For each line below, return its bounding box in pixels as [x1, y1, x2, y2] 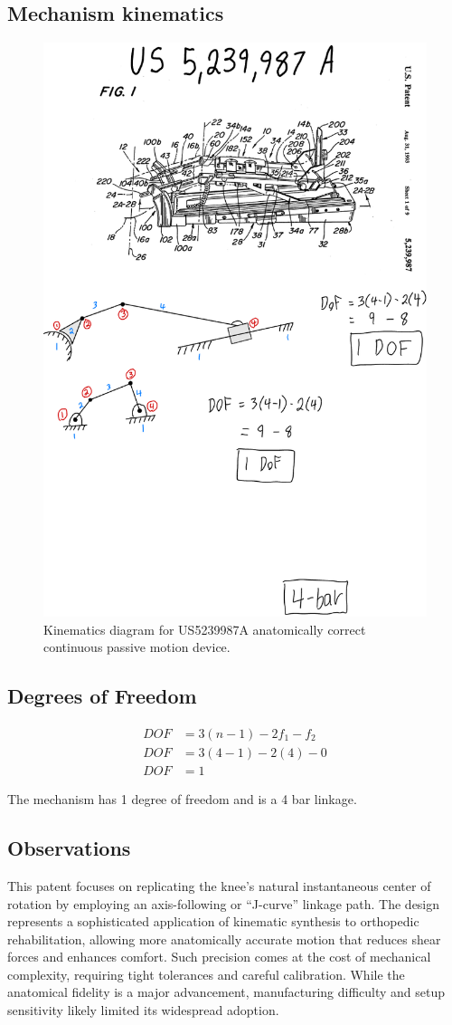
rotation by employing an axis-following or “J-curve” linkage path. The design [7, 894, 440, 913]
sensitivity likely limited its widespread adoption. [7, 1001, 279, 1020]
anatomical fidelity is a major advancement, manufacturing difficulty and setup [7, 982, 446, 1001]
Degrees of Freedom [7, 682, 197, 710]
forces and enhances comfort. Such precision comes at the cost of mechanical [7, 947, 431, 966]
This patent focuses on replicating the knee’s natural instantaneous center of [7, 876, 431, 895]
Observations [7, 834, 131, 862]
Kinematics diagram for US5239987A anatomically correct [43, 619, 366, 638]
